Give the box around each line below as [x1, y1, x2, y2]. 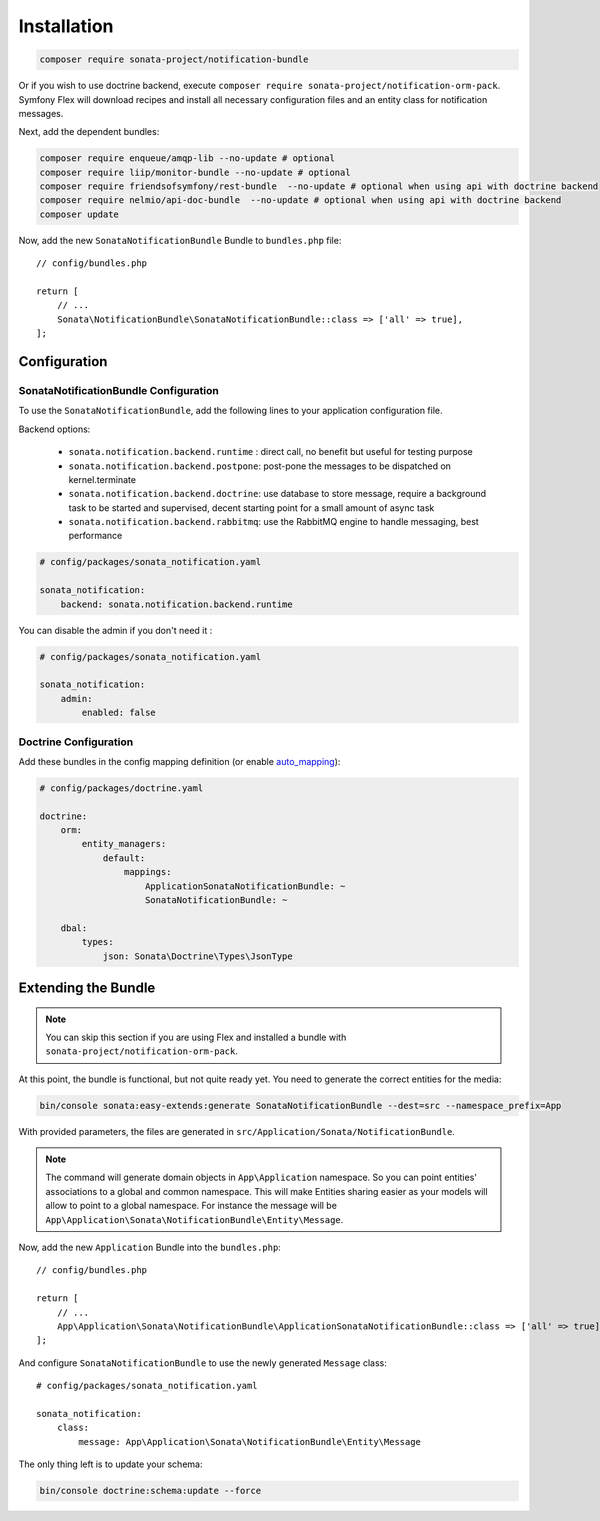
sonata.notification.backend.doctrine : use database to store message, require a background [68, 488, 487, 500]
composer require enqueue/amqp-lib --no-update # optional [39, 153, 335, 164]
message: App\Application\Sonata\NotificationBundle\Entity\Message [78, 1436, 422, 1447]
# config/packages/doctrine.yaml [39, 782, 204, 794]
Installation [18, 15, 114, 37]
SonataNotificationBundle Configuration [18, 383, 219, 397]
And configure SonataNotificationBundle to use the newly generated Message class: [18, 1356, 387, 1369]
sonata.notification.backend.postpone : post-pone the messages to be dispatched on [68, 460, 452, 472]
